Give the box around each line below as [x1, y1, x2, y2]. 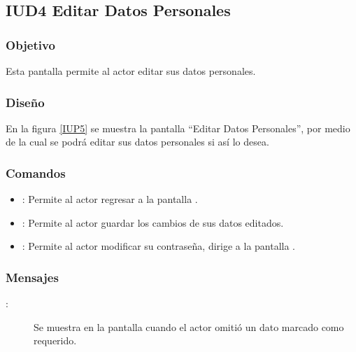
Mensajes [6, 268, 59, 286]
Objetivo [6, 36, 55, 53]
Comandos [6, 164, 66, 181]
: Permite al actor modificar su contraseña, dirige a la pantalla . [22, 239, 296, 253]
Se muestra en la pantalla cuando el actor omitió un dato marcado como [34, 319, 344, 334]
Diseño [6, 93, 45, 111]
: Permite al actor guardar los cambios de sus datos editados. [22, 215, 284, 230]
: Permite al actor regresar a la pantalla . [22, 192, 198, 206]
